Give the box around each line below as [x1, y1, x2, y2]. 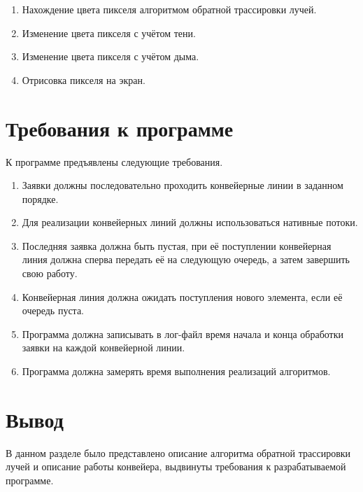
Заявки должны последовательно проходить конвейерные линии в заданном [22, 178, 343, 192]
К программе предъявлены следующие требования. [6, 154, 223, 169]
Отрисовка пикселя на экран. [22, 72, 145, 87]
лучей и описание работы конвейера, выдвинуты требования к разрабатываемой [6, 459, 346, 474]
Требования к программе [6, 113, 234, 142]
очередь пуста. [22, 303, 84, 318]
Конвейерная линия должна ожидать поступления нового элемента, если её [22, 289, 343, 304]
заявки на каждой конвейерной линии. [22, 340, 185, 355]
